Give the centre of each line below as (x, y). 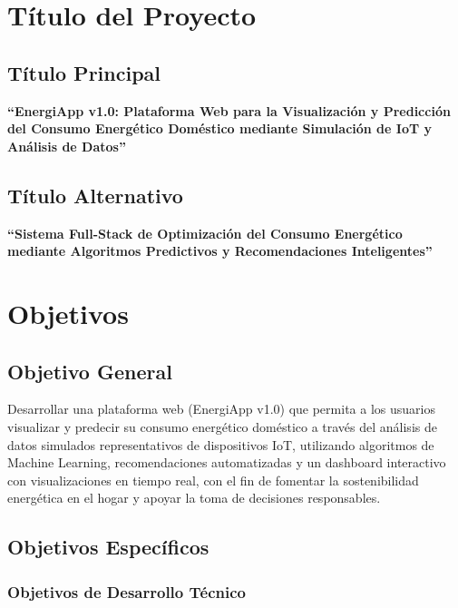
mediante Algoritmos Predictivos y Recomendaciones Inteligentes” (220, 251)
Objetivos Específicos (108, 547)
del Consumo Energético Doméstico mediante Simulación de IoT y (220, 128)
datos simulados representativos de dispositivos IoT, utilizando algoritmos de (221, 444)
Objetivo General (90, 371)
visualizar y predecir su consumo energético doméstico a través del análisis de (222, 426)
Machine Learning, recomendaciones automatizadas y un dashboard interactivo (227, 462)
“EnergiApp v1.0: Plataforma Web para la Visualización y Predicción (229, 110)
